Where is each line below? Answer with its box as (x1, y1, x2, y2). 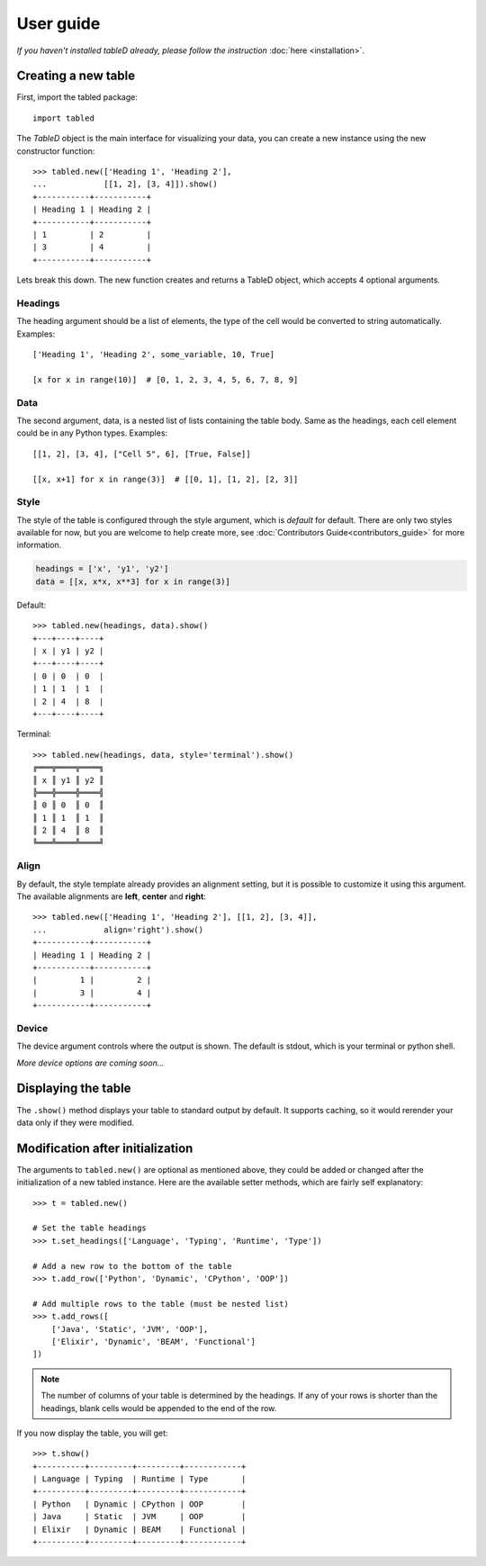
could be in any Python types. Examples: (16, 427, 168, 438)
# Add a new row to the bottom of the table (32, 1261, 233, 1271)
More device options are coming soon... (16, 1057, 165, 1068)
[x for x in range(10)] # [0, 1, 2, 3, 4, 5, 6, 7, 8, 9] (32, 374, 299, 384)
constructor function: (16, 145, 95, 157)
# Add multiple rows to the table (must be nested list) (32, 1299, 290, 1309)
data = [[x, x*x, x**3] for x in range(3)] (35, 576, 231, 587)
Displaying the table (16, 1081, 131, 1096)
